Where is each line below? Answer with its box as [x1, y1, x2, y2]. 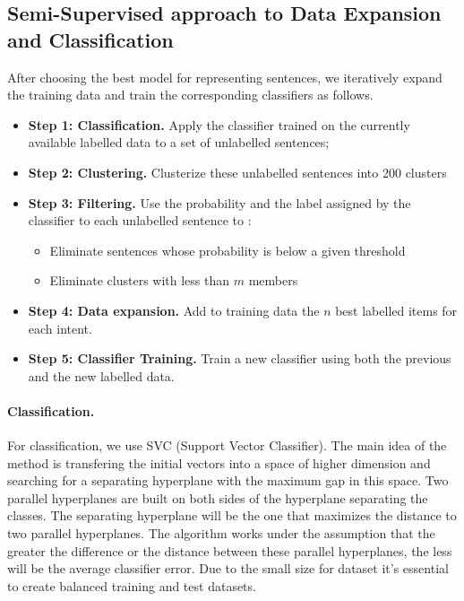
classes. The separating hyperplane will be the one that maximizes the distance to [7, 506, 457, 525]
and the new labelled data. [28, 366, 175, 385]
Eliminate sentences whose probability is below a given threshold [49, 240, 406, 259]
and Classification [7, 25, 174, 53]
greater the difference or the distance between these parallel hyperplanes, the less [7, 541, 452, 560]
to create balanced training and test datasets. [7, 576, 256, 595]
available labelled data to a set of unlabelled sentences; [28, 133, 330, 152]
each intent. [28, 318, 92, 337]
